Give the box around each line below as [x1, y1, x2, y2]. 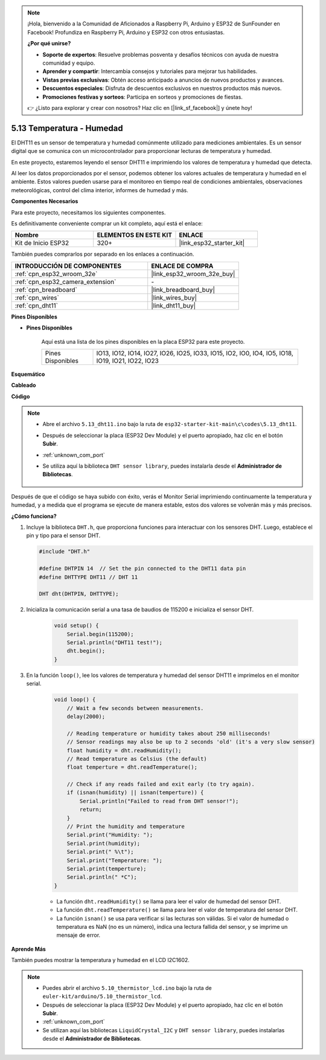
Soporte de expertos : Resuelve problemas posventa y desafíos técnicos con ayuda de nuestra [42, 51, 279, 58]
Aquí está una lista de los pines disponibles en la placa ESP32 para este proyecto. [41, 338, 245, 345]
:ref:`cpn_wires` [14, 293, 60, 302]
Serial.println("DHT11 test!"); [66, 639, 163, 646]
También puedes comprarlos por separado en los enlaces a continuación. [11, 251, 194, 258]
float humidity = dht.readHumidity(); [66, 747, 182, 754]
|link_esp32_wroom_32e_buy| [151, 270, 235, 278]
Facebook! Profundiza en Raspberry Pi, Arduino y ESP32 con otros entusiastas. [27, 28, 225, 36]
